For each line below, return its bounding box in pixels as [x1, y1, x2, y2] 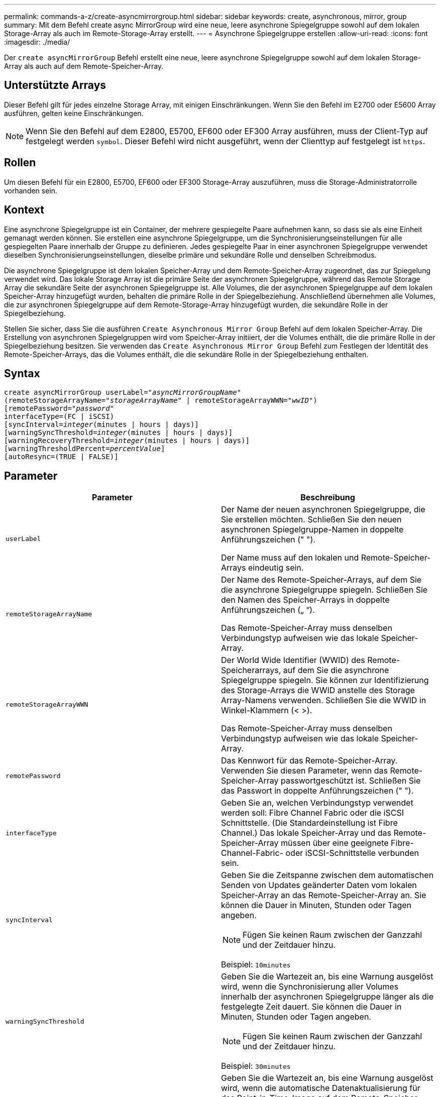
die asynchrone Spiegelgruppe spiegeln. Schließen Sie [221, 585, 428, 595]
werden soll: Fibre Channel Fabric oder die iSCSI [221, 808, 404, 818]
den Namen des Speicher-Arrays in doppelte [221, 595, 390, 605]
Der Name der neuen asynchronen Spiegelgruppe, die [221, 504, 425, 515]
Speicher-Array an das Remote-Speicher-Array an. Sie [221, 890, 426, 901]
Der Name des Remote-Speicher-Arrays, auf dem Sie [221, 575, 422, 585]
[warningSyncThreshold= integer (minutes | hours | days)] [4, 428, 233, 437]
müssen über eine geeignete [280, 838, 389, 848]
